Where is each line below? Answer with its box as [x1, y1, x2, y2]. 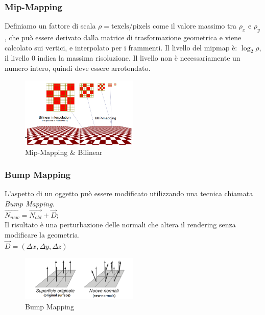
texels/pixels [111, 23, 151, 31]
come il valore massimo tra [153, 20, 236, 31]
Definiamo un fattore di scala [5, 20, 96, 31]
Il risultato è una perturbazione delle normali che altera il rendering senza [5, 219, 236, 230]
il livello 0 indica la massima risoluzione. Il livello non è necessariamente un [5, 52, 240, 63]
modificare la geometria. [5, 229, 80, 240]
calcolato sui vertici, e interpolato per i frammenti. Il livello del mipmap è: [5, 42, 237, 52]
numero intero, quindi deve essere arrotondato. [5, 63, 151, 73]
